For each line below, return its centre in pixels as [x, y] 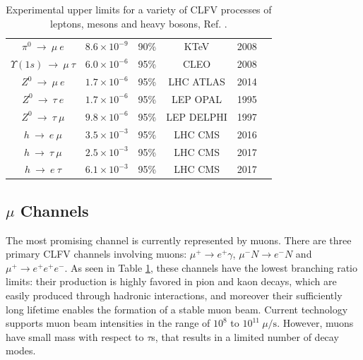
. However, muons [315, 323]
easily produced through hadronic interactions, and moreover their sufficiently [174, 295]
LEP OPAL [197, 98]
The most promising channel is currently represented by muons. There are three [179, 240]
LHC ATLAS [197, 82]
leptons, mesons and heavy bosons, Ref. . [139, 23]
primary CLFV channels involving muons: [96, 254]
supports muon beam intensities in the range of [108, 323]
